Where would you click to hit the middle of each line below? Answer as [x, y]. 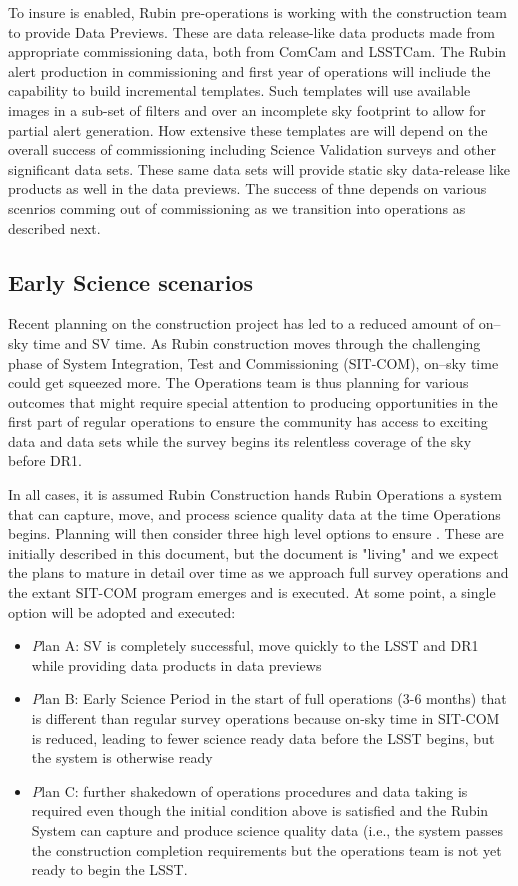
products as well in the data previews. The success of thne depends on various [247, 188]
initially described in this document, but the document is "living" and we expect [253, 552]
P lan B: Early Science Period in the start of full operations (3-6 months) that [269, 698]
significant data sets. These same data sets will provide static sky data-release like [259, 168]
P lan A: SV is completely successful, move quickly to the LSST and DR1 [255, 645]
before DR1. [45, 460]
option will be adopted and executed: [122, 611]
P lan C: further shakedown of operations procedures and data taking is [249, 790]
